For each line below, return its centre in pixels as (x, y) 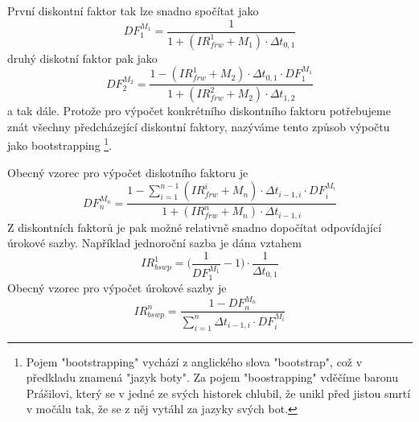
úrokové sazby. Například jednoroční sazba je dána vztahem (154, 243)
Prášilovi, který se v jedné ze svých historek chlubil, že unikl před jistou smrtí (218, 393)
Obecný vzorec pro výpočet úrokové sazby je (117, 288)
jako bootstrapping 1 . (60, 144)
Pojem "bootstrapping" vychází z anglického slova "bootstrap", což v (194, 361)
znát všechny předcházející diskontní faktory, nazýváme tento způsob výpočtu (199, 126)
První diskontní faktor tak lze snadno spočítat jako (133, 10)
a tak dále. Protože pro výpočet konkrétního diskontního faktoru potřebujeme (199, 111)
